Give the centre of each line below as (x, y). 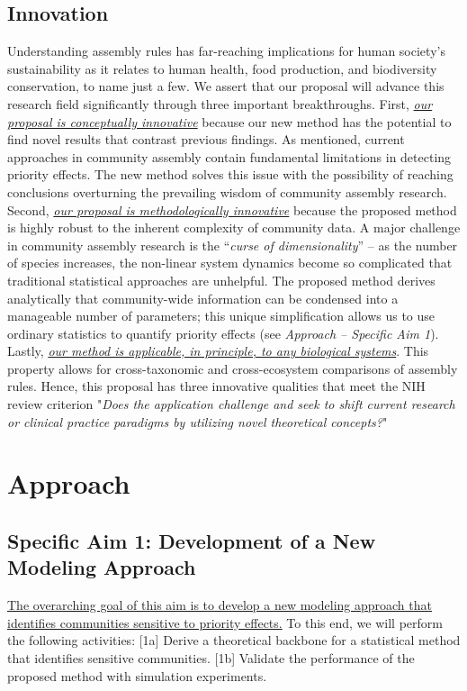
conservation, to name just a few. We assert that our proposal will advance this (226, 86)
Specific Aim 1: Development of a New (192, 541)
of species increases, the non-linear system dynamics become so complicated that (230, 263)
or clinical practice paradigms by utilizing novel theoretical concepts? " (198, 421)
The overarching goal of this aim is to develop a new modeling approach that (220, 605)
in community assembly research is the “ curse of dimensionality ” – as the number (233, 245)
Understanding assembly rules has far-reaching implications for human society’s (226, 51)
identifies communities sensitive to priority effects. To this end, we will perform (225, 622)
